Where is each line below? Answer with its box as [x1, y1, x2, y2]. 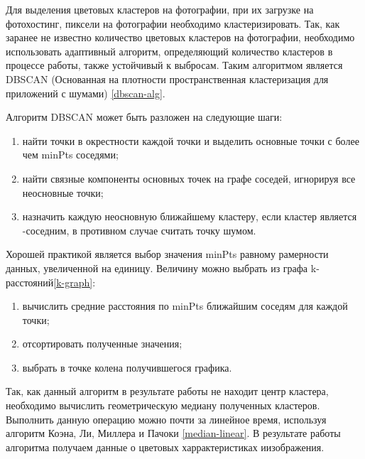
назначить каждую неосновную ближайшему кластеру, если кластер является [22, 209, 357, 224]
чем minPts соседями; [22, 147, 119, 162]
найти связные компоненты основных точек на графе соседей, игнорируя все [22, 171, 356, 185]
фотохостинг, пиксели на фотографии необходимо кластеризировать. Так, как [6, 16, 340, 31]
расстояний [6, 274, 54, 289]
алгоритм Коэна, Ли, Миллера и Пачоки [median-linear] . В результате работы [6, 426, 341, 441]
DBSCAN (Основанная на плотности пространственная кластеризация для [6, 71, 329, 86]
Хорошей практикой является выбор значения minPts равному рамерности [6, 247, 329, 261]
